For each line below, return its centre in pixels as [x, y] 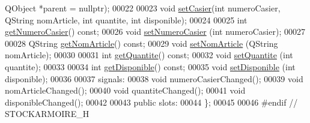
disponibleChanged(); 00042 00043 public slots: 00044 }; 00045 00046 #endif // [151, 102]
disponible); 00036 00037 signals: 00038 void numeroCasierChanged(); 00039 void [154, 78]
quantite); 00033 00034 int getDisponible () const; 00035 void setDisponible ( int [150, 66]
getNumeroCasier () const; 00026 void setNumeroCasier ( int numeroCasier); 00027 [155, 31]
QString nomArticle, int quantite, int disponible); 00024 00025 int [126, 19]
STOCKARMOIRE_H [47, 114]
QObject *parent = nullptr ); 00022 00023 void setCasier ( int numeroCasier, [143, 8]
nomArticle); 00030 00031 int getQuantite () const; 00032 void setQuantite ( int [149, 55]
